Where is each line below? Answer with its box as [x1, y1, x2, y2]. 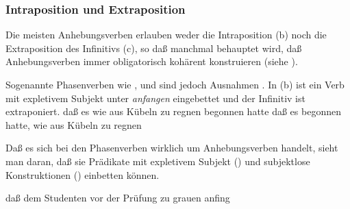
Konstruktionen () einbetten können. [5, 167, 160, 182]
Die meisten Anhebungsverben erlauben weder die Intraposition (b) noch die [5, 27, 327, 42]
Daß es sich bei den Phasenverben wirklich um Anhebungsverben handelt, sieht [5, 140, 338, 155]
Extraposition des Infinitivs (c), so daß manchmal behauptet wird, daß [5, 40, 302, 55]
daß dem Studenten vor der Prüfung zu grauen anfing [5, 190, 230, 205]
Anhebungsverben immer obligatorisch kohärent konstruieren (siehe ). [5, 54, 298, 69]
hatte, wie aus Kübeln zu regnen [5, 117, 142, 132]
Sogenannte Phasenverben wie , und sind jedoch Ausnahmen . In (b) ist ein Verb [5, 77, 345, 91]
